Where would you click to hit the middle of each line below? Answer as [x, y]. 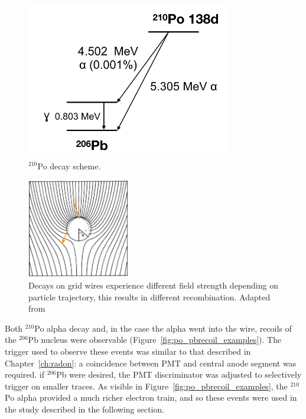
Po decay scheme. [69, 166]
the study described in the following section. [85, 409]
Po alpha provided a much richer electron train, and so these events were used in [151, 397]
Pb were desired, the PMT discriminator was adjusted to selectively [179, 374]
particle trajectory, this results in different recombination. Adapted [149, 297]
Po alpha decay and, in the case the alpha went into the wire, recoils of [163, 328]
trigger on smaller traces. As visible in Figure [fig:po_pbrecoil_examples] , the [146, 386]
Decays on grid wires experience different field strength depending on [153, 285]
